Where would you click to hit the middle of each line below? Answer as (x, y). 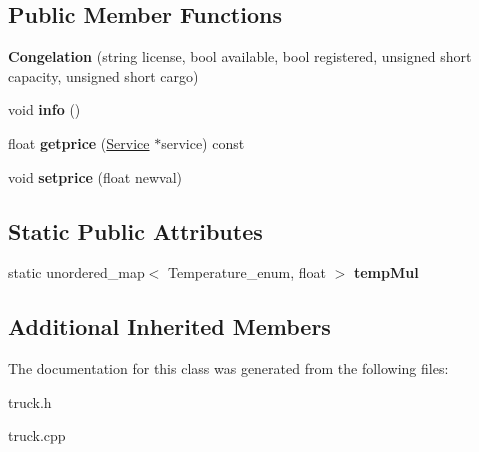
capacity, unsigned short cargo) (103, 75)
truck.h (30, 401)
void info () (44, 109)
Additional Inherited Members (169, 326)
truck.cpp (37, 435)
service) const (203, 142)
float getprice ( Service (79, 142)
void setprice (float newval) (95, 176)
